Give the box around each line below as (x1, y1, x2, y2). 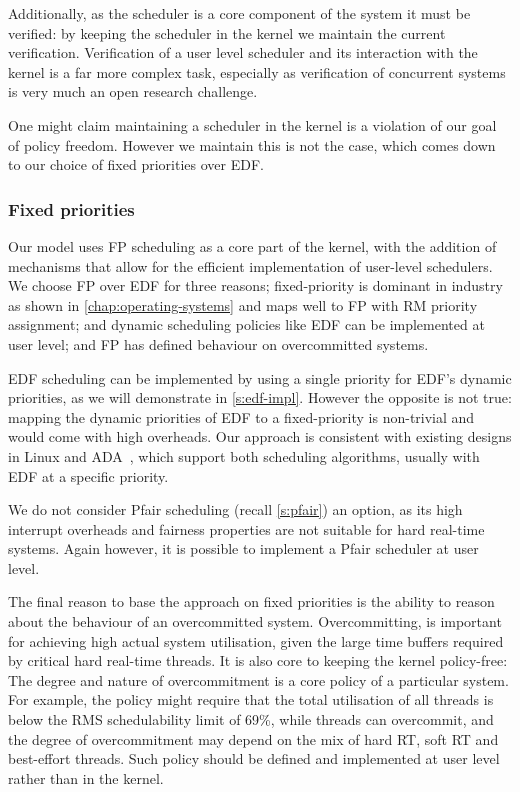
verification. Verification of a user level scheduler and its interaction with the (8, 42, 478, 63)
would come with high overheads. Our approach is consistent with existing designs (8, 426, 512, 447)
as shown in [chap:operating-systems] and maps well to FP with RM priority (8, 294, 478, 315)
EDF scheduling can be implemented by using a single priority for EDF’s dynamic (8, 367, 512, 388)
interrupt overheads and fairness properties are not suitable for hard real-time (8, 518, 485, 539)
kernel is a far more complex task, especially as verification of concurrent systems (8, 61, 506, 82)
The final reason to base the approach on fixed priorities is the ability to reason (8, 591, 495, 612)
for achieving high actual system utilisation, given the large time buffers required (8, 630, 504, 651)
